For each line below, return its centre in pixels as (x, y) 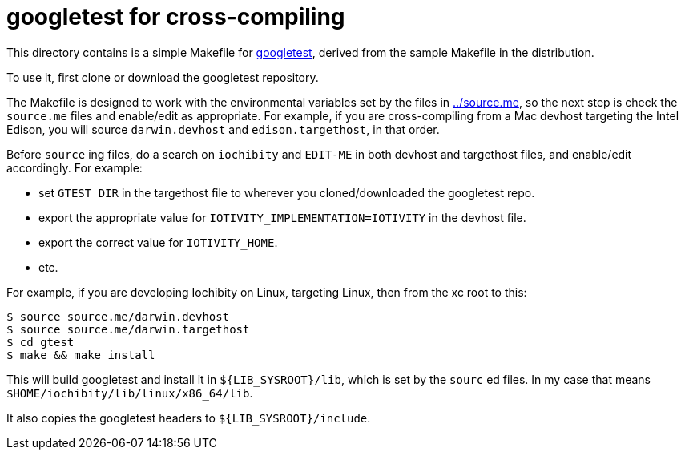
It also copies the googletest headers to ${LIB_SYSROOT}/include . (189, 418)
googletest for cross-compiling (176, 17)
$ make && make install (81, 355)
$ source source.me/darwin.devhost (118, 316)
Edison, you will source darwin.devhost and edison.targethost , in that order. (223, 129)
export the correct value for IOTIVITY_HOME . (158, 242)
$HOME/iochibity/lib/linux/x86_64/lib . (130, 393)
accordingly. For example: (75, 167)
